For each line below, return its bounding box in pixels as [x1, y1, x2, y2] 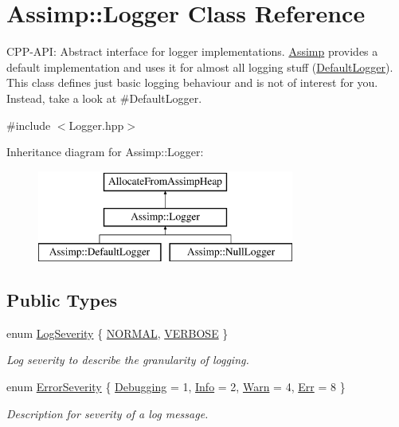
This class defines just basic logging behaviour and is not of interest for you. [6, 74, 378, 91]
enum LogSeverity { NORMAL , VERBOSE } [6, 324, 229, 341]
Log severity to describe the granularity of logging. [6, 351, 249, 368]
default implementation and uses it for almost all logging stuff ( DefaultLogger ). [6, 58, 393, 75]
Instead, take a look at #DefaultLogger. [6, 89, 202, 106]
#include [6, 116, 51, 133]
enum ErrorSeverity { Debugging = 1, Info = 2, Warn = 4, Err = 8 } [6, 378, 346, 395]
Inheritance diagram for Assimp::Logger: [6, 143, 204, 160]
